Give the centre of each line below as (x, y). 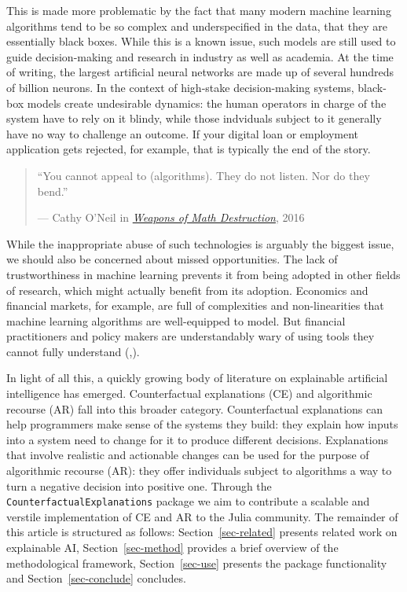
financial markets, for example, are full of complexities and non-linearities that (195, 305)
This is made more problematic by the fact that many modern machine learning (199, 10)
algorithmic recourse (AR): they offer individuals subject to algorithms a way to (199, 471)
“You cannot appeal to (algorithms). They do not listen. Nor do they (203, 175)
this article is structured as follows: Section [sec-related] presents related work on (202, 532)
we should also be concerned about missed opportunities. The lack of (172, 259)
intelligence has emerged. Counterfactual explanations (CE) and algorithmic (189, 393)
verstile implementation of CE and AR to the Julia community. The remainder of (202, 516)
